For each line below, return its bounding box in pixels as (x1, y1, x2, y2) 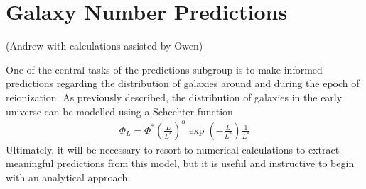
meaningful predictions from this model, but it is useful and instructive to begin (6, 156, 355, 171)
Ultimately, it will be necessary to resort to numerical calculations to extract (6, 142, 340, 156)
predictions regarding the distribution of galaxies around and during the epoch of (6, 76, 360, 91)
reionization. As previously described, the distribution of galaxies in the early (6, 89, 343, 104)
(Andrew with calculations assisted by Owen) (6, 38, 203, 53)
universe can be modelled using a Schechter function (6, 103, 233, 118)
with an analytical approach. (6, 169, 131, 184)
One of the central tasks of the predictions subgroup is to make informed (6, 62, 323, 76)
